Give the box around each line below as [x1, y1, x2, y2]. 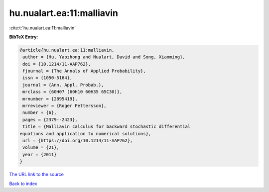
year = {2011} [22, 152, 57, 157]
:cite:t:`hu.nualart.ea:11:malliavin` [9, 25, 76, 31]
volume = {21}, [22, 145, 60, 150]
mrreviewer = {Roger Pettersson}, [22, 103, 107, 109]
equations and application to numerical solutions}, [19, 131, 151, 136]
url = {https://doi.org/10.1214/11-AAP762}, [22, 138, 133, 143]
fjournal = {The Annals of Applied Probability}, [22, 68, 146, 74]
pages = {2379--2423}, [22, 117, 78, 122]
